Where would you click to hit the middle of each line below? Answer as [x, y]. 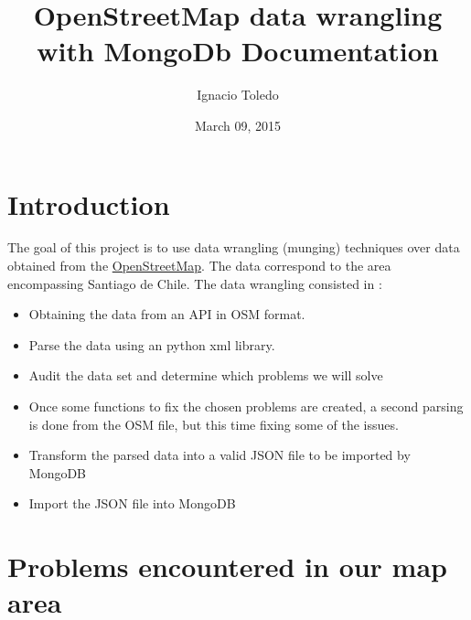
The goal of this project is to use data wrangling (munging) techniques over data [234, 247]
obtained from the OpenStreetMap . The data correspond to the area [199, 266]
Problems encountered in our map [227, 567]
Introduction [89, 203]
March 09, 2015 [238, 125]
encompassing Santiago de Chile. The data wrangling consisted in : [195, 283]
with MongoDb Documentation [238, 51]
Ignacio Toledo [238, 95]
